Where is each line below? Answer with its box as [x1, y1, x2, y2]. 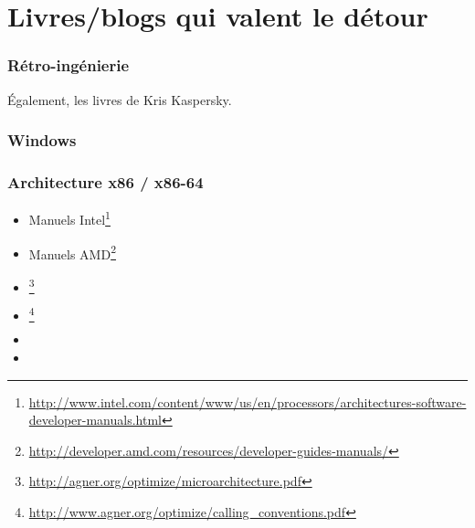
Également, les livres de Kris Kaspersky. [7, 90, 232, 109]
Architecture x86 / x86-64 [7, 170, 204, 193]
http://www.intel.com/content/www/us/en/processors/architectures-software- [28, 392, 467, 411]
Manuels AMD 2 [28, 241, 116, 263]
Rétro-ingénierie [7, 54, 130, 77]
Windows [7, 129, 77, 152]
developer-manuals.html [28, 410, 162, 429]
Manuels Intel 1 [28, 207, 111, 228]
